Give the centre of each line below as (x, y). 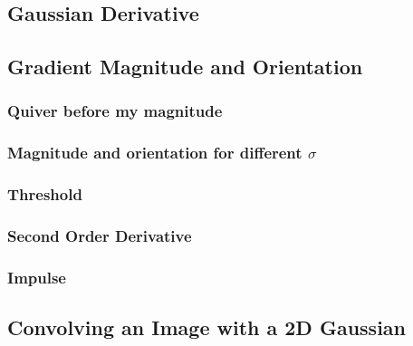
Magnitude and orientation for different (155, 153)
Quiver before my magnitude (115, 111)
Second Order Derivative (100, 236)
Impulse (37, 277)
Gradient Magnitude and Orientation (185, 67)
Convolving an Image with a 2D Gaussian (206, 327)
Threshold (45, 194)
